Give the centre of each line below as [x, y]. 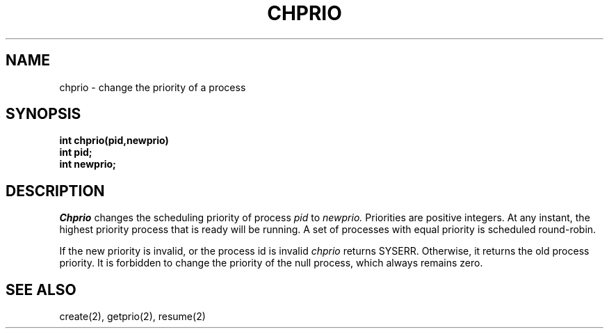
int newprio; [88, 164]
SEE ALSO [41, 289]
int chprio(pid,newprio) [114, 141]
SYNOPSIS [43, 114]
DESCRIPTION [55, 191]
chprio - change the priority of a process [153, 87]
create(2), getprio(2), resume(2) [132, 317]
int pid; [76, 152]
